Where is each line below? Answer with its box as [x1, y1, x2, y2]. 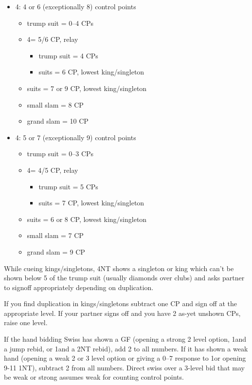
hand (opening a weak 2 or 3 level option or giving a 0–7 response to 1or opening [4, 353, 246, 363]
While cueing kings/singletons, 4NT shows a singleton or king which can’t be [4, 263, 234, 273]
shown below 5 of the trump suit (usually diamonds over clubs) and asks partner [4, 273, 245, 283]
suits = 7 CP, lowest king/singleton [38, 198, 144, 208]
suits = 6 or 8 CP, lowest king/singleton [27, 214, 147, 224]
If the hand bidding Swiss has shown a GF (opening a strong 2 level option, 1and [4, 334, 247, 344]
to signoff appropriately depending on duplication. [4, 282, 154, 292]
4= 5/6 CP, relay [27, 34, 78, 44]
